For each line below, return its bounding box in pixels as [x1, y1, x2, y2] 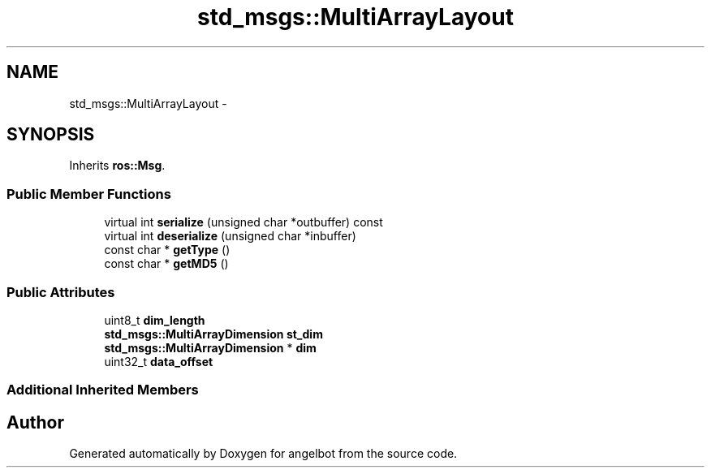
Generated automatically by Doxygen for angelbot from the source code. [69, 446, 458, 461]
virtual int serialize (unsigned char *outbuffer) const [104, 215, 383, 230]
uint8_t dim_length [104, 312, 205, 327]
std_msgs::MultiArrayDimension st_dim [104, 326, 323, 341]
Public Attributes [6, 283, 115, 300]
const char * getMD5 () [104, 256, 229, 271]
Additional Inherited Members [6, 381, 199, 399]
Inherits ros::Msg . [69, 158, 166, 173]
